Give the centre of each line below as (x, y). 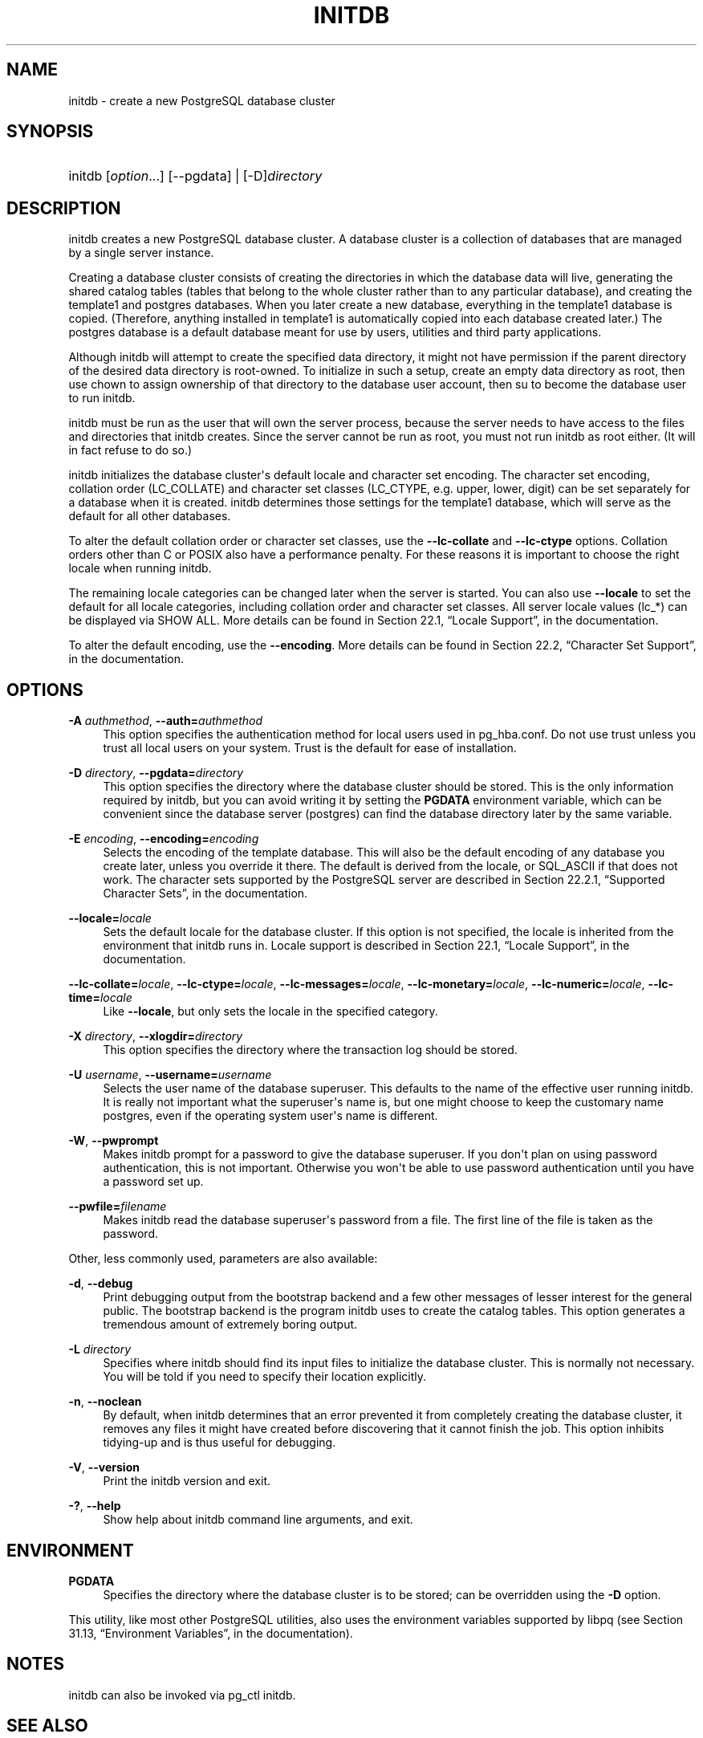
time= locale (100, 998)
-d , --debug (101, 1284)
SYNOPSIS (50, 132)
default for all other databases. (150, 516)
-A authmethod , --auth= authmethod (166, 721)
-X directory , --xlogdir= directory (156, 1036)
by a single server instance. (141, 253)
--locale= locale (110, 918)
